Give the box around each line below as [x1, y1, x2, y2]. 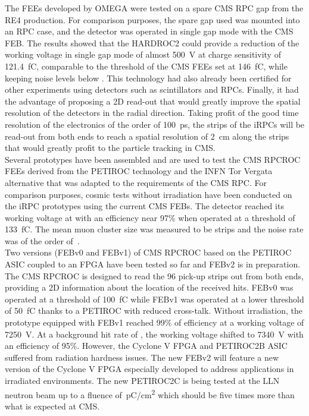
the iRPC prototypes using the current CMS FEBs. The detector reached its [5, 200, 284, 212]
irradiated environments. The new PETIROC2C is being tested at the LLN [5, 374, 280, 386]
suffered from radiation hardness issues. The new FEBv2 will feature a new [5, 351, 279, 363]
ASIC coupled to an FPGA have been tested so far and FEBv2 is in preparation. [5, 258, 301, 270]
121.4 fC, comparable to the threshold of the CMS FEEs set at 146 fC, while [5, 59, 288, 72]
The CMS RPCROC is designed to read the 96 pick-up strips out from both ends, [5, 269, 304, 282]
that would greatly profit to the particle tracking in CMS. [5, 141, 216, 154]
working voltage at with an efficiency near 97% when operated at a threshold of [5, 211, 295, 223]
